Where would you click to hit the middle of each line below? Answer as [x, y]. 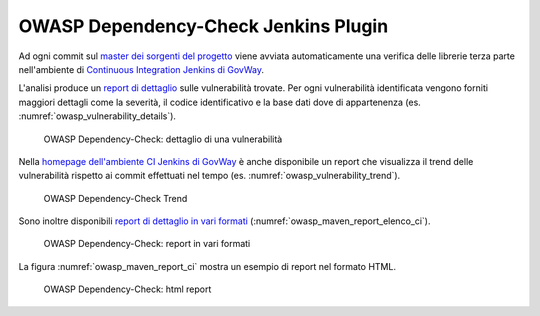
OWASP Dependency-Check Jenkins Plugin [203, 26]
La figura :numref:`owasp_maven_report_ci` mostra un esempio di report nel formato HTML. [207, 266]
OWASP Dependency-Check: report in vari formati [147, 244]
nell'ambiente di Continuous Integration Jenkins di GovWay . [141, 69]
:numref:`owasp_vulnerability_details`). [97, 116]
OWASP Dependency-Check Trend [115, 198]
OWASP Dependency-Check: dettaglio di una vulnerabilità [163, 139]
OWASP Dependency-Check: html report [127, 289]
